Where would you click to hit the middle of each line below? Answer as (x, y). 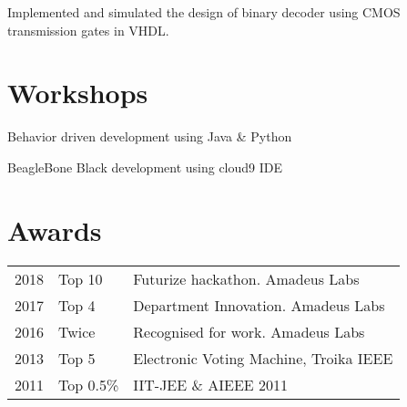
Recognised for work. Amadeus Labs (249, 331)
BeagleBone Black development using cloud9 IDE (145, 167)
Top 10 (81, 278)
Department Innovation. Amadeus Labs (259, 305)
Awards (55, 230)
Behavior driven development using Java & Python (150, 136)
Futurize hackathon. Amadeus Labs (246, 278)
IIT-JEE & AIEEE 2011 (211, 384)
